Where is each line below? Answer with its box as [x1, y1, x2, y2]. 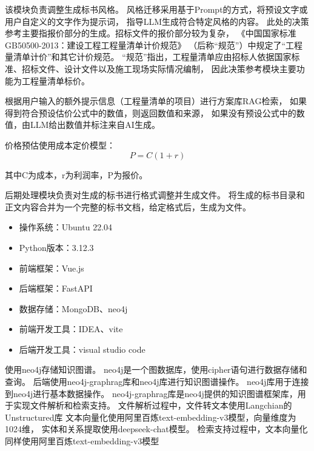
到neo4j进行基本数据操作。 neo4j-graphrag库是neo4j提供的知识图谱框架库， [5, 387, 298, 399]
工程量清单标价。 [21, 74, 90, 87]
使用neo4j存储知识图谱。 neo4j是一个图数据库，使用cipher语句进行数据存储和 [5, 363, 307, 376]
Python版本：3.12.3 [19, 241, 94, 253]
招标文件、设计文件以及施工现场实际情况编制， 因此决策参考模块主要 [21, 62, 296, 75]
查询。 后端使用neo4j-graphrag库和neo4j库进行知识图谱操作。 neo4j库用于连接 [5, 375, 309, 388]
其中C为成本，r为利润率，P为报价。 [5, 168, 148, 181]
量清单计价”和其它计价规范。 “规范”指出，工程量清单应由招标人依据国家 [5, 50, 292, 63]
